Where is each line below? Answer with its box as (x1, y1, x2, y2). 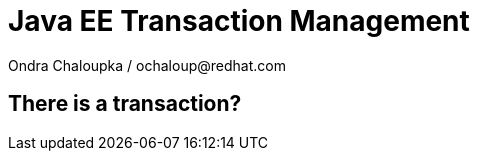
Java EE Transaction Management (8, 4, 470, 38)
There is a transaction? (8, 91, 242, 117)
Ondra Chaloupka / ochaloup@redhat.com (8, 56, 286, 74)
